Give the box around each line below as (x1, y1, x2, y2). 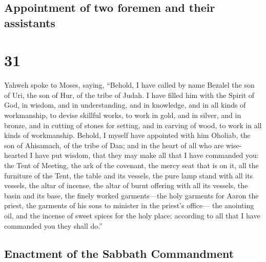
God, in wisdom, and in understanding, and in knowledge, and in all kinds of (4, 99, 246, 110)
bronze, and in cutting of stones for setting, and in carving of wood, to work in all (4, 119, 262, 130)
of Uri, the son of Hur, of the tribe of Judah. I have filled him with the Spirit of (4, 89, 255, 100)
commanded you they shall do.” (4, 220, 103, 231)
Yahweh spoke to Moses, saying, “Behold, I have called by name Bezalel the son (4, 79, 255, 90)
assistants (4, 14, 55, 30)
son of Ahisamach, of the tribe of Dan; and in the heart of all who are (4, 139, 224, 150)
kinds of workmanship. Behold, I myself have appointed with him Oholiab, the (4, 130, 251, 140)
